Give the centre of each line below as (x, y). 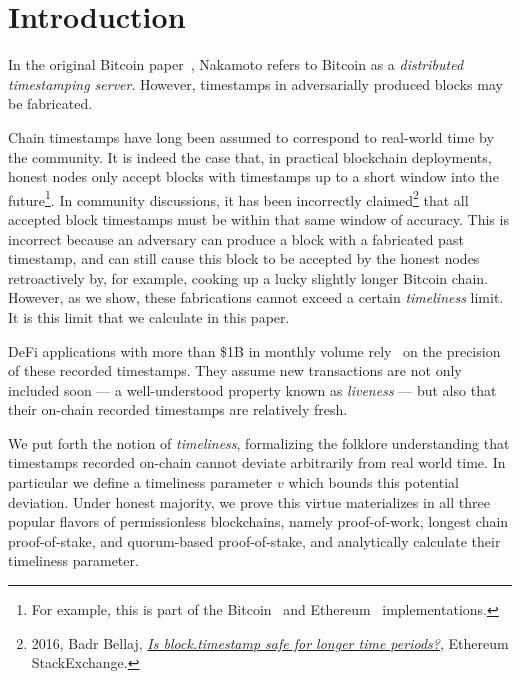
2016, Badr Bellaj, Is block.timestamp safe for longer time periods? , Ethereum (270, 642)
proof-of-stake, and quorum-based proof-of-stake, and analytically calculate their (254, 540)
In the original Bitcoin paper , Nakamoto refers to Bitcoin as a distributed (236, 64)
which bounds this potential (373, 482)
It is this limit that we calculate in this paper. (149, 316)
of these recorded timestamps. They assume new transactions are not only (235, 370)
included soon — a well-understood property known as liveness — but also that (252, 389)
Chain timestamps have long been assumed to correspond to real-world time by (251, 136)
